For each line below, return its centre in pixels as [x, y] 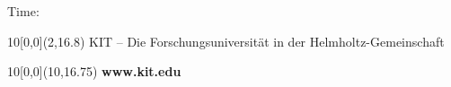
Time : [23, 11]
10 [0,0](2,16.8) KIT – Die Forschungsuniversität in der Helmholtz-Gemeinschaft [226, 41]
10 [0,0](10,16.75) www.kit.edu [94, 71]
